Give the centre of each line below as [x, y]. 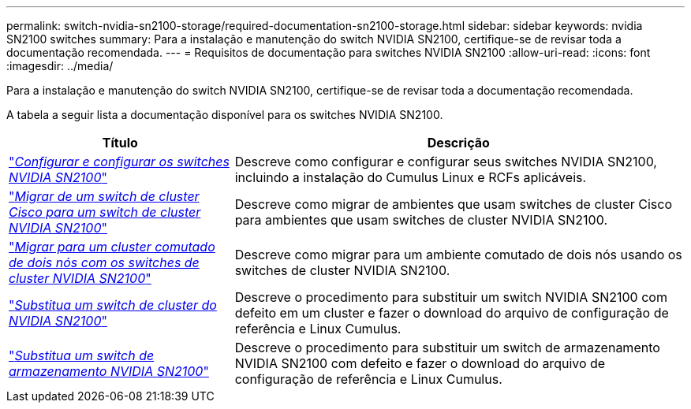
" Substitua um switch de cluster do [113, 305]
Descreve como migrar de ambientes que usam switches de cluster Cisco [453, 204]
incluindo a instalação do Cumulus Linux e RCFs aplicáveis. [411, 177]
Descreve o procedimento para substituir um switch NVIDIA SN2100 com [451, 297]
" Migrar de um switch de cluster [104, 196]
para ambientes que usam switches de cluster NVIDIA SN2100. [421, 220]
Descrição [458, 143]
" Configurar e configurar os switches [119, 162]
